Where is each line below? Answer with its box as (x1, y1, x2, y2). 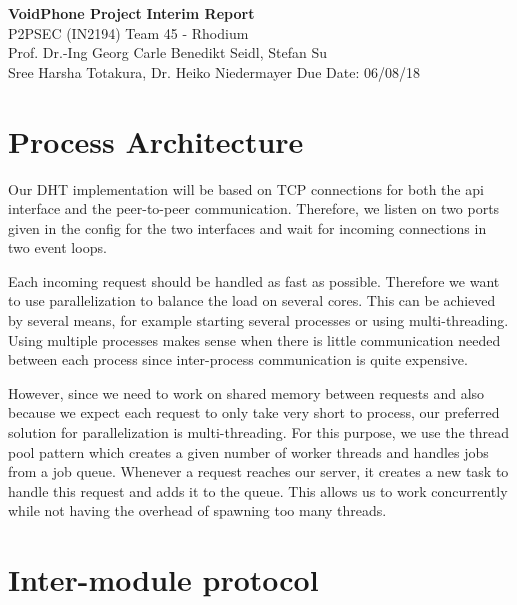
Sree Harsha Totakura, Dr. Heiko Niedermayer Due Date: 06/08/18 (8, 61, 420, 82)
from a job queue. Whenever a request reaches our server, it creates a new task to (8, 461, 509, 482)
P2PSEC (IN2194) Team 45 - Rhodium (8, 22, 249, 43)
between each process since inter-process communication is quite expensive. (8, 349, 468, 370)
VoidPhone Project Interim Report (8, 3, 255, 23)
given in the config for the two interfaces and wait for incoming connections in (8, 217, 487, 238)
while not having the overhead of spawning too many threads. (8, 500, 387, 521)
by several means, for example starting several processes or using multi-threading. (8, 310, 509, 331)
